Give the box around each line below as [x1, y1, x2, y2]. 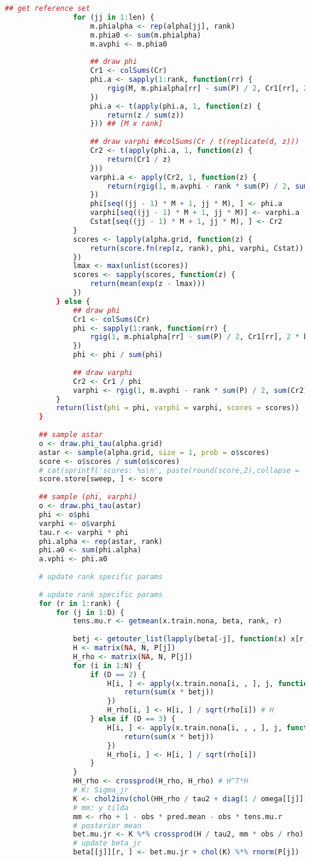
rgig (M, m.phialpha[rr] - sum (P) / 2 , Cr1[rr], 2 [107, 84, 308, 93]
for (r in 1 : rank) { [39, 599, 120, 608]
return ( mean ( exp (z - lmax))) [90, 279, 206, 288]
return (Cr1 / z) [107, 155, 172, 164]
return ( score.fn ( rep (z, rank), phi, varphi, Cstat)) [90, 244, 304, 253]
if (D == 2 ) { [90, 670, 146, 679]
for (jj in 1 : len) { [73, 13, 154, 21]
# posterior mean [73, 821, 142, 830]
